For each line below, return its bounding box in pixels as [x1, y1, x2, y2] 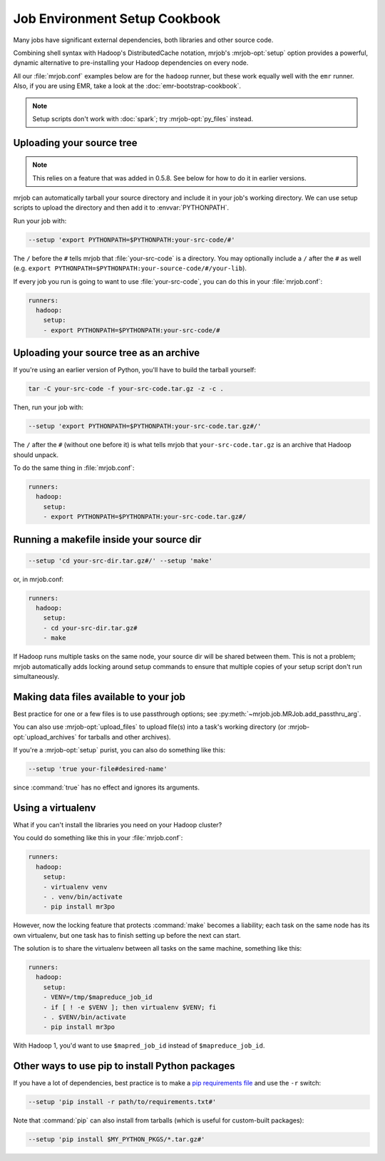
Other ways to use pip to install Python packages [13, 1060, 235, 1073]
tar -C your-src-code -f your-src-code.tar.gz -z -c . [28, 385, 224, 393]
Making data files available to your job [13, 690, 185, 702]
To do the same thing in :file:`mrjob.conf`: [13, 464, 135, 472]
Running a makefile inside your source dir [13, 533, 202, 546]
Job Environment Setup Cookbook [13, 11, 221, 26]
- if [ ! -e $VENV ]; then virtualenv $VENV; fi [43, 1003, 217, 1011]
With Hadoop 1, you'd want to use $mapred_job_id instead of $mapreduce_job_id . [13, 1041, 265, 1050]
